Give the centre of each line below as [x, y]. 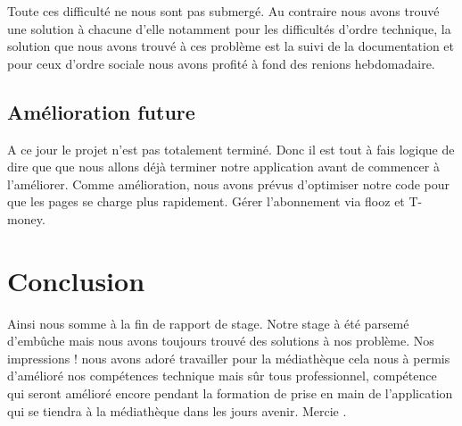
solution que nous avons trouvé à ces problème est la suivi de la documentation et [231, 46]
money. [26, 218]
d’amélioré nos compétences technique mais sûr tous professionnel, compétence [222, 376]
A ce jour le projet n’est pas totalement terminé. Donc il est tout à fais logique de [231, 149]
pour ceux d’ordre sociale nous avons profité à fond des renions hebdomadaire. [221, 63]
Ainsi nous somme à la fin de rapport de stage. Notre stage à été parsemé [208, 323]
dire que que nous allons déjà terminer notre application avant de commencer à [223, 167]
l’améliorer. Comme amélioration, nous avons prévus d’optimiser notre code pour [229, 184]
